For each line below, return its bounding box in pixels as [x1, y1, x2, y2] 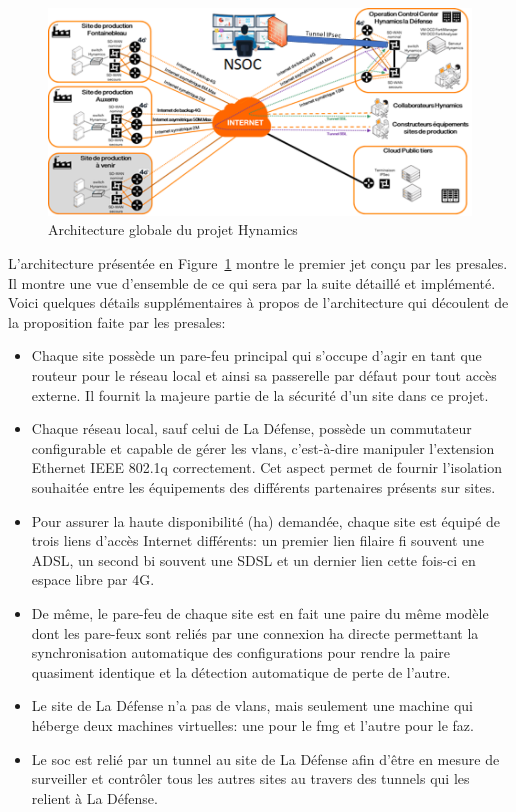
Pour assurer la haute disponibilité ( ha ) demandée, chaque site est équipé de [31, 510, 500, 531]
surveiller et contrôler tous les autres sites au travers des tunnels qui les [31, 768, 470, 789]
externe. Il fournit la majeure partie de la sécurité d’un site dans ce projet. [31, 384, 489, 405]
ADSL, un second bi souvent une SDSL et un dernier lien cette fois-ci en [31, 549, 476, 570]
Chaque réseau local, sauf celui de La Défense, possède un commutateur [31, 418, 472, 439]
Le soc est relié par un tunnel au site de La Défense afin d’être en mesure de [31, 748, 500, 769]
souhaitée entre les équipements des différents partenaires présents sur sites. [31, 477, 496, 497]
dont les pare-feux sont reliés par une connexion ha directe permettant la [31, 622, 479, 643]
